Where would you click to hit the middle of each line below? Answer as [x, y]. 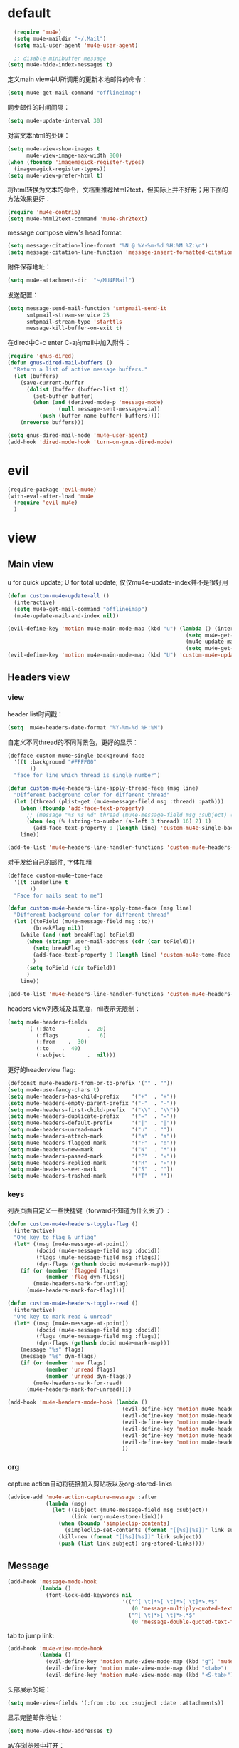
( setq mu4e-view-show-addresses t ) [60, 1731]
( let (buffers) [36, 376]
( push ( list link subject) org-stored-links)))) [131, 1543]
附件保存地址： [29, 267]
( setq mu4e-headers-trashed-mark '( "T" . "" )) [90, 1176]
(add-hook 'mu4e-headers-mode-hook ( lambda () [78, 1402]
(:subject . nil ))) [76, 1055]
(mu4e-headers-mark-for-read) [78, 1383]
